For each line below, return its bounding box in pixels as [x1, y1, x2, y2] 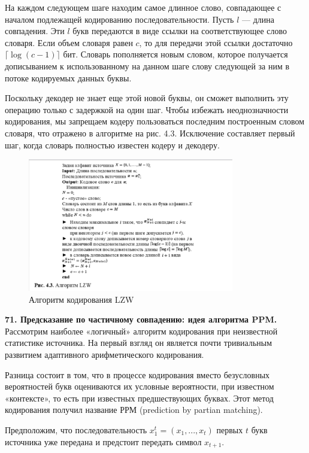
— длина [242, 13, 274, 25]
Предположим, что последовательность [5, 423, 147, 436]
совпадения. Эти [5, 25, 65, 37]
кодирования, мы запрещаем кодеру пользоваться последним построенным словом [5, 115, 305, 127]
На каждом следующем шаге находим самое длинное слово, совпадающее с [5, 1, 281, 13]
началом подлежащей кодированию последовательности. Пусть [5, 13, 234, 25]
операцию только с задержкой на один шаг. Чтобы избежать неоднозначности [5, 103, 289, 115]
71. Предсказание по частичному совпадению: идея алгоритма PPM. [5, 313, 277, 326]
